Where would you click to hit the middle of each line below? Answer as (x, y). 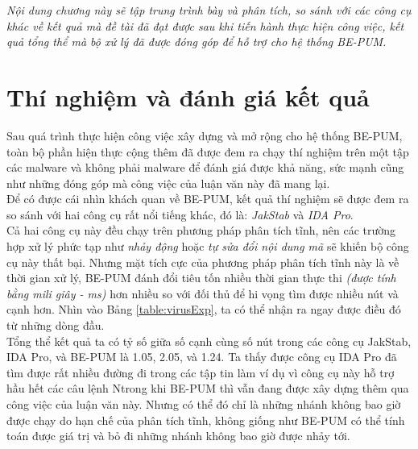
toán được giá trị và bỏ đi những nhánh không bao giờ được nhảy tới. (178, 436)
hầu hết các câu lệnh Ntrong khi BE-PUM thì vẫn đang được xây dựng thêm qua (208, 388)
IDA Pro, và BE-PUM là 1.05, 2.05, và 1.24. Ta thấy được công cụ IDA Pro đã (202, 357)
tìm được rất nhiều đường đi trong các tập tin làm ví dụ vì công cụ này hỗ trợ (201, 372)
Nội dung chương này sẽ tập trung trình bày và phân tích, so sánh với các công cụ (209, 10)
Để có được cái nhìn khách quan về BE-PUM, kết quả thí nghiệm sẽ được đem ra (208, 199)
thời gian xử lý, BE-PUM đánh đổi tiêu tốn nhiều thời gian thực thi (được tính (201, 278)
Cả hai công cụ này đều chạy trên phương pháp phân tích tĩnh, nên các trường (201, 230)
